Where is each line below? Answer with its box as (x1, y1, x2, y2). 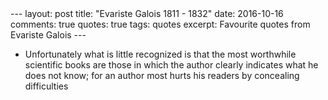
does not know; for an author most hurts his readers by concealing (24, 70, 300, 81)
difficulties (24, 80, 69, 92)
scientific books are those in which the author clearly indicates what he (24, 59, 319, 71)
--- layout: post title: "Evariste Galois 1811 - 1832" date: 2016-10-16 (10, 8, 284, 19)
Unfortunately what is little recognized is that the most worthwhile (24, 48, 297, 60)
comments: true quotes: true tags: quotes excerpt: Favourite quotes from (10, 18, 311, 30)
